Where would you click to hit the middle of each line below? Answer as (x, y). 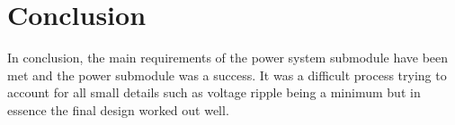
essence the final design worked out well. (118, 109)
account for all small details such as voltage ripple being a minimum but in (214, 92)
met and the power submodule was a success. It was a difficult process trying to (227, 75)
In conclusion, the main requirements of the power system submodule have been (228, 58)
